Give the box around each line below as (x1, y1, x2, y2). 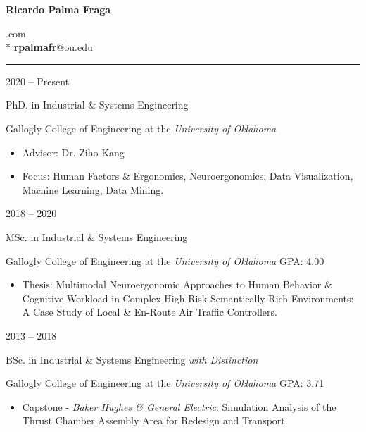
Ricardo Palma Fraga (6, 2, 111, 16)
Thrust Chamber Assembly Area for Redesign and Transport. (22, 413, 288, 428)
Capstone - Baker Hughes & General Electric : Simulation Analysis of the (22, 399, 336, 414)
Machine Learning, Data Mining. (22, 182, 164, 197)
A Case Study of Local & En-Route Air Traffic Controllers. (22, 304, 277, 319)
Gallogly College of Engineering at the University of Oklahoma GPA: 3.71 (6, 376, 324, 390)
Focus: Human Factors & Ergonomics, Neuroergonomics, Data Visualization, (22, 168, 353, 183)
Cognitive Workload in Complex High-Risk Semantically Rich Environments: (22, 290, 354, 305)
